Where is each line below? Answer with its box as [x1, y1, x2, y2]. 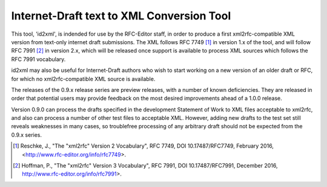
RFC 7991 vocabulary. [11, 55, 66, 63]
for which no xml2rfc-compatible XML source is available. [11, 75, 156, 82]
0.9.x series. [11, 131, 42, 139]
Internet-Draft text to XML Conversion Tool [11, 9, 231, 22]
